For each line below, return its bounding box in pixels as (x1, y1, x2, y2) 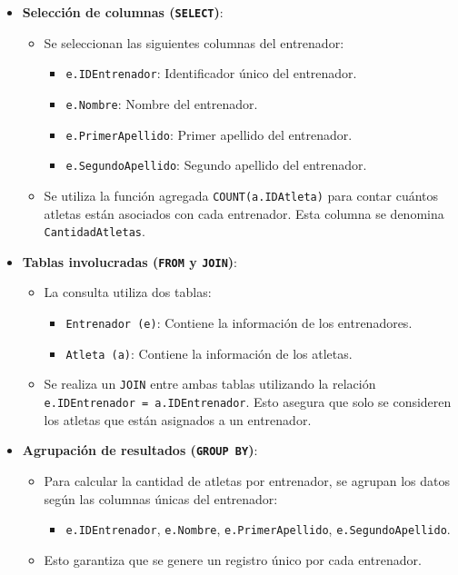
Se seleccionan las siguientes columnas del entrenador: (44, 33, 344, 52)
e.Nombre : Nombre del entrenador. (65, 94, 258, 113)
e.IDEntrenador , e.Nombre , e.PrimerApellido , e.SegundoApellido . (65, 520, 451, 539)
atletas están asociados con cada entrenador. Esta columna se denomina (44, 203, 444, 223)
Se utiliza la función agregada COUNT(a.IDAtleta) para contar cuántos (44, 185, 439, 204)
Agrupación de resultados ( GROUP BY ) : (22, 441, 258, 460)
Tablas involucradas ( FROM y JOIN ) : (22, 252, 237, 271)
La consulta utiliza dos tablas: (44, 283, 212, 302)
